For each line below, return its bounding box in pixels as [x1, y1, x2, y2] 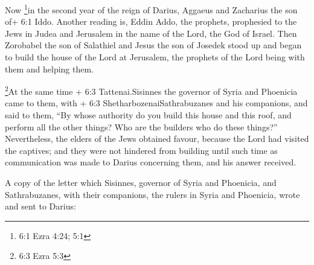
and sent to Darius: [5, 200, 76, 212]
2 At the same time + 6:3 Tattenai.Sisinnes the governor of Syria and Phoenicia [5, 83, 298, 97]
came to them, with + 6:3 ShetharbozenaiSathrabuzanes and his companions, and [5, 97, 308, 109]
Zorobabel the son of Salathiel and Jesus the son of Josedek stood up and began [5, 39, 302, 51]
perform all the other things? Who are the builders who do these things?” [5, 120, 278, 133]
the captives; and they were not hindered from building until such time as [5, 144, 278, 156]
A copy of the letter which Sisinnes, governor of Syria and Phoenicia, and [5, 176, 277, 189]
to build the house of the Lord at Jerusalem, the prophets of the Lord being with [5, 51, 305, 63]
